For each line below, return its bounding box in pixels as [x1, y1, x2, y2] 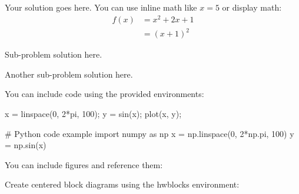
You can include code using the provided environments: [5, 88, 204, 100]
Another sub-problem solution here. [5, 68, 133, 80]
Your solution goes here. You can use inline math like [5, 1, 197, 13]
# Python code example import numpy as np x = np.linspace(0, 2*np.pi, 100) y [5, 127, 294, 139]
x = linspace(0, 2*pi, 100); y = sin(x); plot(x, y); [5, 108, 182, 120]
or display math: [222, 1, 282, 13]
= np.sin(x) [5, 139, 46, 151]
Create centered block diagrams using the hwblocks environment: [5, 178, 240, 190]
